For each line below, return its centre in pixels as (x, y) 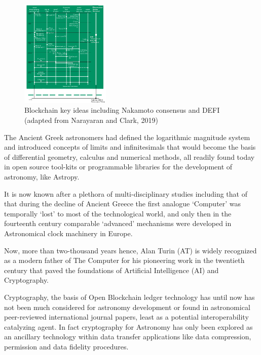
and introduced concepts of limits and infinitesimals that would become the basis (130, 147)
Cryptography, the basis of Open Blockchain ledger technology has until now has (129, 297)
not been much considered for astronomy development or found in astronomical (127, 307)
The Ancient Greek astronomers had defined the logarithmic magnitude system (127, 137)
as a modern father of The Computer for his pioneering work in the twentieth (124, 260)
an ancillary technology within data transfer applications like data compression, (128, 337)
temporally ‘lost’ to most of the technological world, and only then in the (118, 213)
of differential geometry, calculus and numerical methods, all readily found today (129, 157)
